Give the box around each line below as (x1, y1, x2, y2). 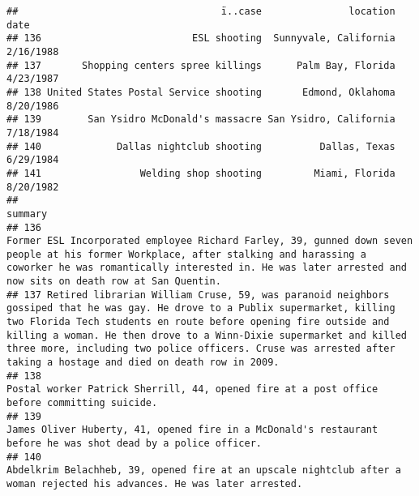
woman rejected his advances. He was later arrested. (6, 477, 303, 490)
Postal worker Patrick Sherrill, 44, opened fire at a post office (6, 383, 378, 396)
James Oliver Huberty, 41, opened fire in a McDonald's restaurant (6, 424, 378, 436)
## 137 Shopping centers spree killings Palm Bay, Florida (6, 59, 395, 71)
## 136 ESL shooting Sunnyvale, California (6, 32, 395, 45)
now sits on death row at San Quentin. (6, 276, 221, 288)
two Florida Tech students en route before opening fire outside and (6, 316, 390, 328)
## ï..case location (6, 6, 395, 17)
